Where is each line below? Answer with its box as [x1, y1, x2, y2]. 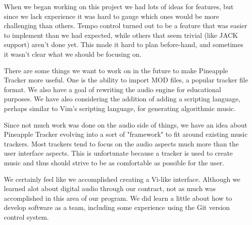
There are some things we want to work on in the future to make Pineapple [4, 65, 228, 75]
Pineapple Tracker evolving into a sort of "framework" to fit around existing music [4, 129, 248, 139]
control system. [4, 211, 49, 222]
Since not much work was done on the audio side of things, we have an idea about [4, 119, 248, 129]
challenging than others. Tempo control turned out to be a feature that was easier [4, 20, 247, 31]
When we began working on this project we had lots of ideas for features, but [4, 1, 234, 11]
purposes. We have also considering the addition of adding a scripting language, [4, 94, 240, 104]
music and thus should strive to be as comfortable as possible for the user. [4, 157, 224, 167]
